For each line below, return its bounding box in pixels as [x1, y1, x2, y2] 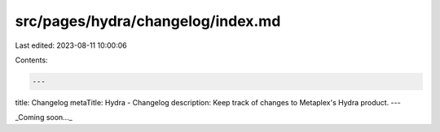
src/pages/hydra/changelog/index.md [15, 12, 281, 30]
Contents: [15, 55, 48, 65]
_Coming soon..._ [15, 113, 73, 122]
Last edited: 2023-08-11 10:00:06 [15, 40, 127, 50]
